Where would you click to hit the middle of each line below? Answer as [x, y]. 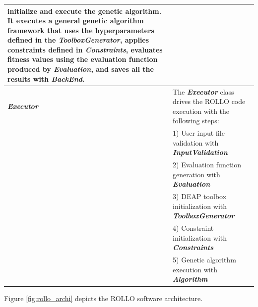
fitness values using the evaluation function [83, 59]
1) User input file [199, 133]
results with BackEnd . [46, 78]
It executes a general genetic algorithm [76, 21]
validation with [196, 142]
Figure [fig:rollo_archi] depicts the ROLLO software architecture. [103, 298]
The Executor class [203, 91]
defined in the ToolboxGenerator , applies [78, 40]
